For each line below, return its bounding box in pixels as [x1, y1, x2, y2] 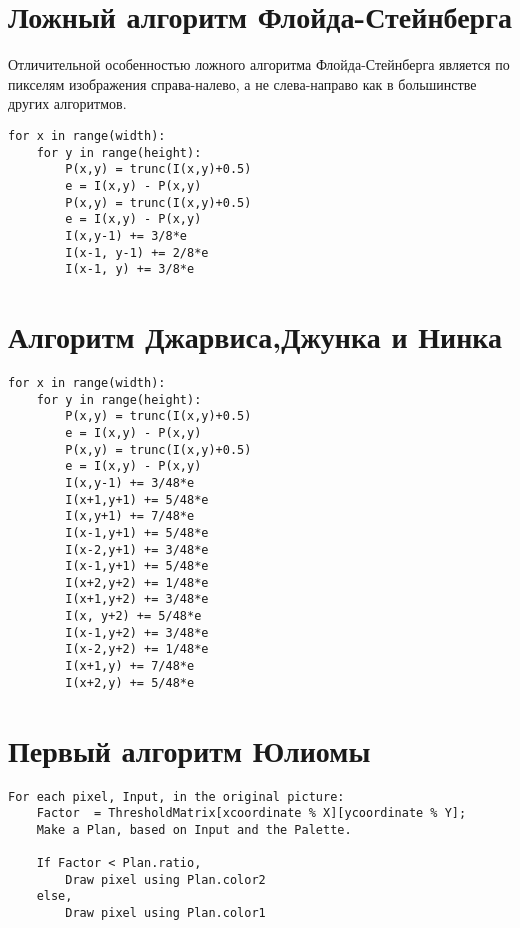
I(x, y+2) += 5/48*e [65, 609, 202, 624]
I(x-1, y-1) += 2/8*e [65, 245, 209, 260]
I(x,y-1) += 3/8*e [65, 228, 187, 243]
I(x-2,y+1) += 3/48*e [65, 542, 209, 557]
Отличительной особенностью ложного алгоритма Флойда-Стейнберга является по [8, 54, 510, 75]
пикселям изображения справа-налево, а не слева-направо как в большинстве [8, 73, 477, 94]
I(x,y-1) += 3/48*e [65, 475, 195, 490]
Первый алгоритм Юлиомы [8, 729, 371, 770]
